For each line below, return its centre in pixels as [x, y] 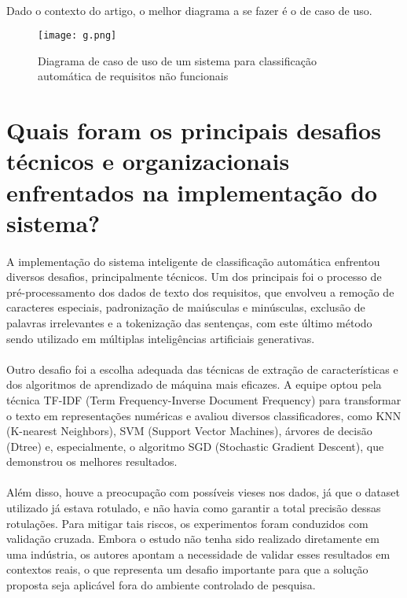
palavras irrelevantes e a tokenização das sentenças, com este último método [189, 322]
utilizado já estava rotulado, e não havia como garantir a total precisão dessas [194, 508]
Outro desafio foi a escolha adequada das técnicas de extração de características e [202, 369]
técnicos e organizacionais [148, 161]
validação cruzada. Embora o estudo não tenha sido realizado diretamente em [193, 539]
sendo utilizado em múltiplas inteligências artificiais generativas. [161, 338]
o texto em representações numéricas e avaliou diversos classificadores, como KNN [204, 415]
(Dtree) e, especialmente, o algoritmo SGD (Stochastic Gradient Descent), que [195, 446]
